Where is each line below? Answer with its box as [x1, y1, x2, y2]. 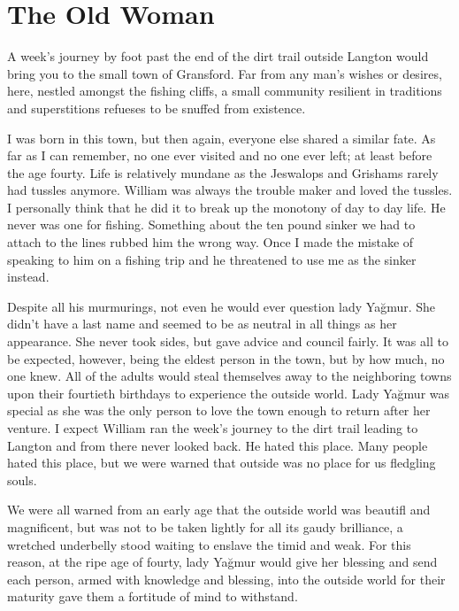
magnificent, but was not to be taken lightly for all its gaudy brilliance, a [7, 517, 403, 536]
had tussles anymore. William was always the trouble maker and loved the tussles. [7, 181, 453, 199]
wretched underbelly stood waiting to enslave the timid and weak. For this [7, 535, 411, 553]
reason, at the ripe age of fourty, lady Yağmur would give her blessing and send [7, 553, 438, 571]
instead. [7, 267, 50, 286]
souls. [7, 470, 37, 489]
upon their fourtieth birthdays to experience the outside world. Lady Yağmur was [7, 383, 450, 402]
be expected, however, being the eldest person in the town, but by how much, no [7, 349, 445, 367]
